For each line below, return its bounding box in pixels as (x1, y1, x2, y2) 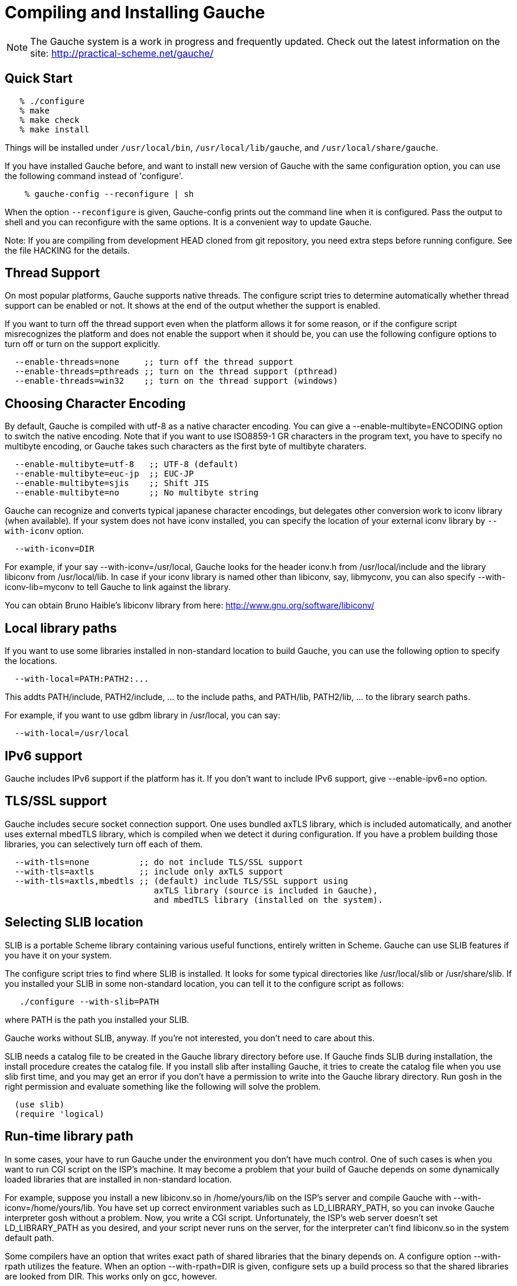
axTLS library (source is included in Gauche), (153, 885, 378, 895)
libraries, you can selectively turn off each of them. (5, 838, 203, 849)
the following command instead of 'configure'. (5, 170, 184, 181)
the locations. (5, 656, 57, 666)
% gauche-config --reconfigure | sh (24, 189, 194, 199)
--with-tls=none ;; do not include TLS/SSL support (14, 857, 303, 867)
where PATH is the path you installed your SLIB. (5, 1014, 189, 1025)
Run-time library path (5, 1129, 133, 1144)
